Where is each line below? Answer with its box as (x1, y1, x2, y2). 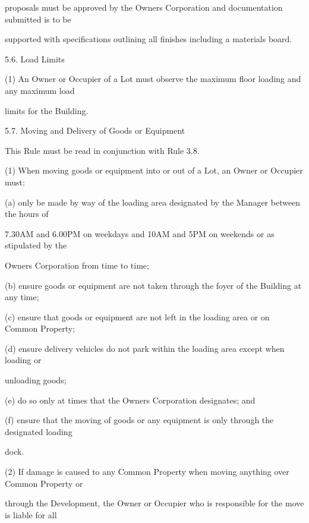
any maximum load (5, 84, 75, 96)
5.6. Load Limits (5, 52, 65, 65)
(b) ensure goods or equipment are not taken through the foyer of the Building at (5, 279, 302, 291)
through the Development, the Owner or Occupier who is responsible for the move (5, 497, 304, 509)
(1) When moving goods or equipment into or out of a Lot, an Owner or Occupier (5, 164, 303, 177)
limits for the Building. (5, 104, 89, 116)
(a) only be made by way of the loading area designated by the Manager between (5, 196, 301, 208)
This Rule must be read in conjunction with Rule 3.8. (5, 144, 200, 156)
